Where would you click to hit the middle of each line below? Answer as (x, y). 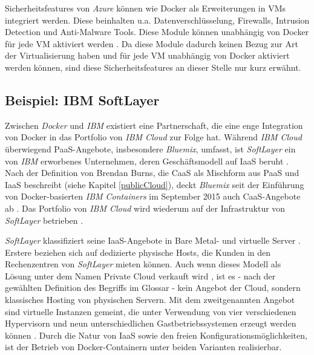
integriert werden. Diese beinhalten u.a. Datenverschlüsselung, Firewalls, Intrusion (157, 20)
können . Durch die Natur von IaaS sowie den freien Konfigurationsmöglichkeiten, (156, 335)
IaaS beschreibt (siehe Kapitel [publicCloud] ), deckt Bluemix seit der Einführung (155, 184)
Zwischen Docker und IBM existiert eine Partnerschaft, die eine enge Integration (154, 125)
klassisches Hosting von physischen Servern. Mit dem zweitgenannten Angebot (150, 300)
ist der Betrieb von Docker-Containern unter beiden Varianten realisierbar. (143, 347)
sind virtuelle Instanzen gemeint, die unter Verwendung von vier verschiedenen (151, 311)
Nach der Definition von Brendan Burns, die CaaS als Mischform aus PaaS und (152, 173)
